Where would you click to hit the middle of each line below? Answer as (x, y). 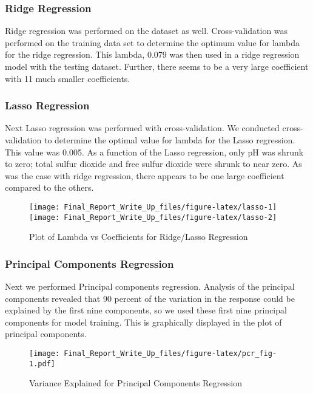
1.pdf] (42, 364)
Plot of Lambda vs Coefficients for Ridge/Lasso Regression (139, 237)
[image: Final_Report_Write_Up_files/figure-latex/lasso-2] (153, 217)
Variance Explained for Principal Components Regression (136, 383)
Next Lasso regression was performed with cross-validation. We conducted (142, 128)
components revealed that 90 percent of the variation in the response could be (150, 298)
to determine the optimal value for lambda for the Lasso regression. (170, 140)
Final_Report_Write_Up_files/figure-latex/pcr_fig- (170, 354)
